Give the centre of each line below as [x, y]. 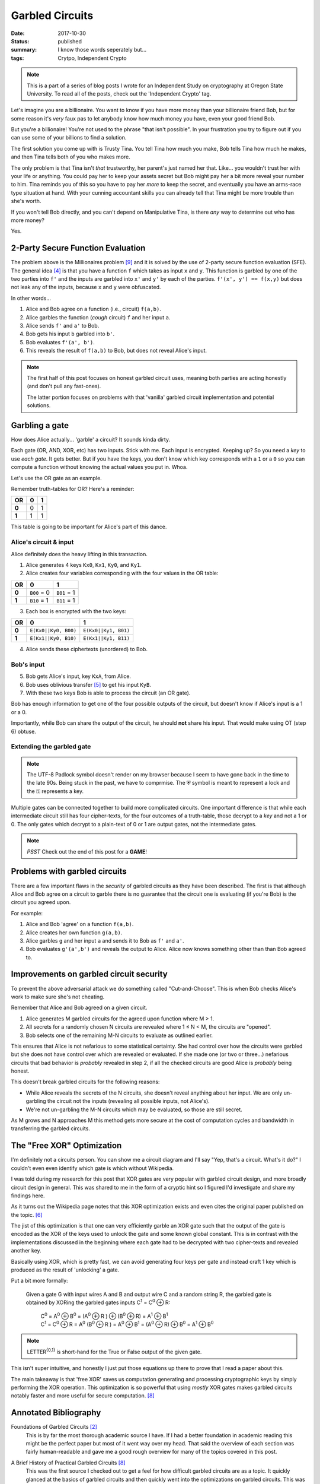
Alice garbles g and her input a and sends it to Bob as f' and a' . [105, 940]
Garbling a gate [40, 425]
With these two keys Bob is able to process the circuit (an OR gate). [108, 693]
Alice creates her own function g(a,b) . [74, 933]
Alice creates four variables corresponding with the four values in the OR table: [122, 573]
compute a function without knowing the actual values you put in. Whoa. [99, 467]
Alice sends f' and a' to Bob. [63, 326]
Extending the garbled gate [51, 747]
